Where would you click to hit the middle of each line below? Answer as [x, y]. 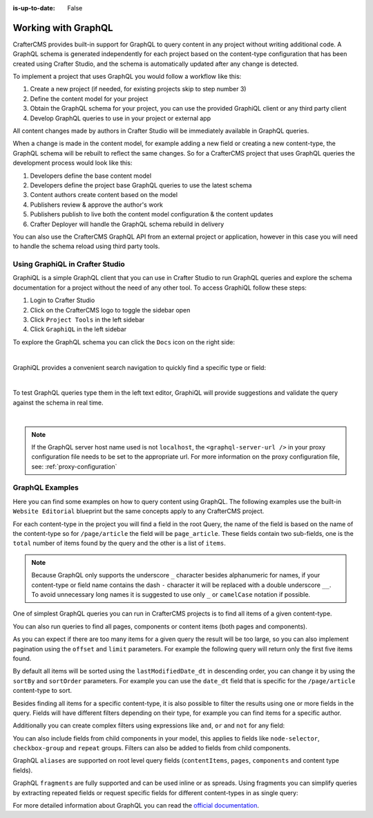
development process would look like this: [73, 163]
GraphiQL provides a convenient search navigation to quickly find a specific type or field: [139, 367]
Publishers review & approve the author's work [97, 205]
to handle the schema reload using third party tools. [86, 246]
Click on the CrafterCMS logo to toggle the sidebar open [110, 310]
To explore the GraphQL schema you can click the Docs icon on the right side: [124, 342]
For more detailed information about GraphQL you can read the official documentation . [136, 806]
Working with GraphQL [63, 28]
